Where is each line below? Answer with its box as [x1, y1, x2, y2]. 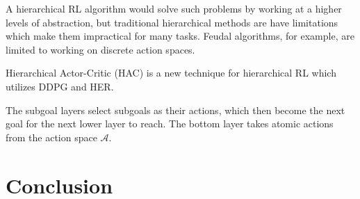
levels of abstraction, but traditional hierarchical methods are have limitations [6, 15, 338, 29]
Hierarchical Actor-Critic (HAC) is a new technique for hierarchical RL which [6, 65, 336, 80]
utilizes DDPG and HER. [6, 79, 114, 93]
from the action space [6, 129, 97, 144]
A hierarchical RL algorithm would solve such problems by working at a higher [6, 1, 342, 15]
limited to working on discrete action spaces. [6, 42, 195, 56]
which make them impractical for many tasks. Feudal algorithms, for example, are [6, 29, 354, 43]
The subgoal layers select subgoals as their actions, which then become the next [6, 102, 345, 117]
